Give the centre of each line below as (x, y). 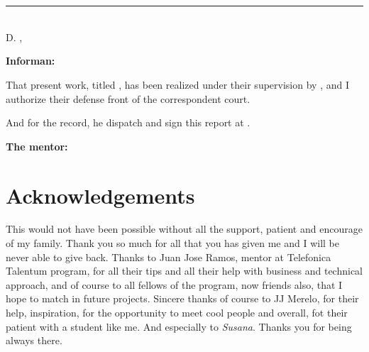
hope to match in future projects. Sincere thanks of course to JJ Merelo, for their (182, 298)
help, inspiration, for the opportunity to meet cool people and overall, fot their (177, 313)
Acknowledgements (100, 195)
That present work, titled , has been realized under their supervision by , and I (177, 84)
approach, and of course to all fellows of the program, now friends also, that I (174, 284)
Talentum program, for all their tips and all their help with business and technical (184, 271)
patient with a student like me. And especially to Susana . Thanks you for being (179, 326)
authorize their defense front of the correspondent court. (128, 98)
